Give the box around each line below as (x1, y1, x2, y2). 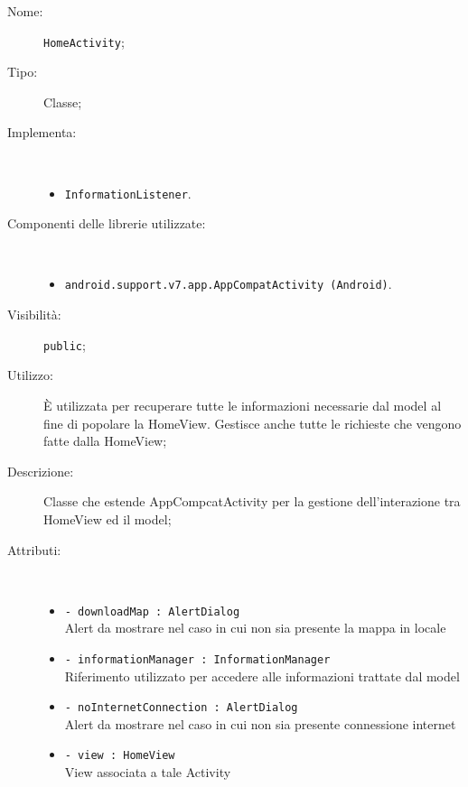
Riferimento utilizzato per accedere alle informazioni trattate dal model (64, 666, 460, 685)
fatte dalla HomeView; (43, 431, 167, 450)
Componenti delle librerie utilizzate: (7, 214, 206, 233)
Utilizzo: (7, 366, 53, 384)
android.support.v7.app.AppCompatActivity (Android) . (64, 274, 392, 293)
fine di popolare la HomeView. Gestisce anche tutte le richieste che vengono (43, 413, 462, 432)
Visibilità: (7, 305, 61, 324)
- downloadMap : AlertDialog (64, 605, 240, 618)
